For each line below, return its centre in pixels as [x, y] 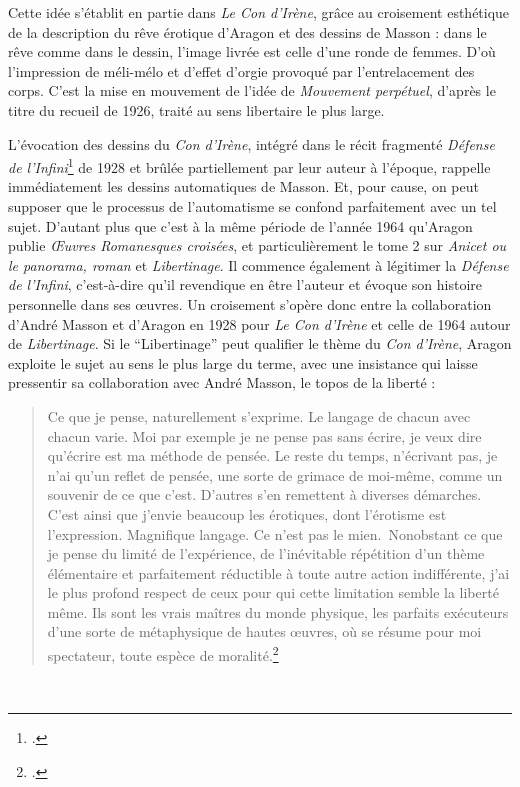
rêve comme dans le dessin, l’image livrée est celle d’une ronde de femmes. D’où [252, 51]
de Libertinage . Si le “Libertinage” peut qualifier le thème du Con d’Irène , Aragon [260, 343]
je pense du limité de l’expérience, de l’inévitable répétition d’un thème [266, 553]
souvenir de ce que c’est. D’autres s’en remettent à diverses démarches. [264, 494]
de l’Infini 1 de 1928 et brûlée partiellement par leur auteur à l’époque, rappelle [249, 165]
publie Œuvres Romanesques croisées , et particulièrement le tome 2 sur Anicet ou [257, 245]
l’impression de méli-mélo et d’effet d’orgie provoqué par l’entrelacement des [241, 70]
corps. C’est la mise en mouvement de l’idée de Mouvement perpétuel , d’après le [252, 90]
